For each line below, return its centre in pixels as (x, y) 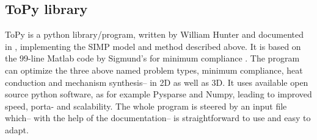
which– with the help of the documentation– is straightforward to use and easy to (158, 118)
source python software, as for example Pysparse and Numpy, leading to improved (158, 94)
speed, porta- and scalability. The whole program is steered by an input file (146, 106)
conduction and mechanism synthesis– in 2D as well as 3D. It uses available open (157, 82)
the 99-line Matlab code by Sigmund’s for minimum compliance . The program (152, 58)
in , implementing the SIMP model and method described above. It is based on (153, 46)
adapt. (17, 129)
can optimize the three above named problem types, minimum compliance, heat (154, 70)
